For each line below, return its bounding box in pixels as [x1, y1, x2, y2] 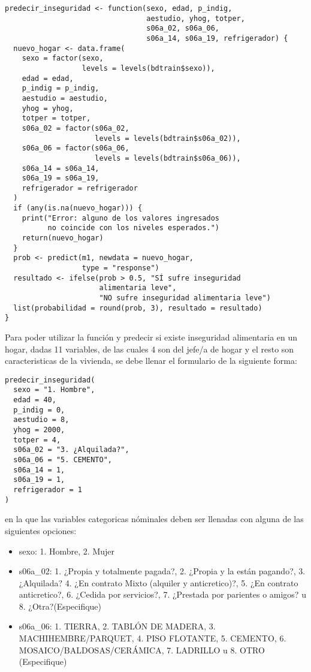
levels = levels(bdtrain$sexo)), [81, 64, 215, 73]
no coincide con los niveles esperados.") [47, 224, 219, 233]
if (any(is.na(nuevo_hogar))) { [13, 204, 143, 213]
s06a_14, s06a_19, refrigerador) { [146, 34, 288, 43]
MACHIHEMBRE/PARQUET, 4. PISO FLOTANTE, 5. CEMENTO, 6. [19, 632, 286, 644]
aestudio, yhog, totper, [146, 14, 245, 23]
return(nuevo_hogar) [22, 234, 104, 243]
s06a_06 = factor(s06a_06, [22, 144, 129, 153]
